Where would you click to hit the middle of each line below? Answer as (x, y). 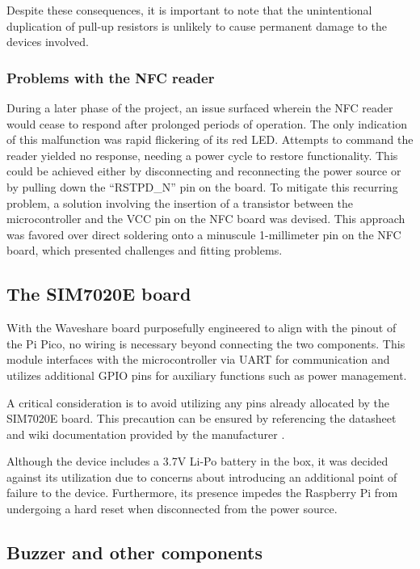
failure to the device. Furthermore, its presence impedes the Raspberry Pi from (202, 493)
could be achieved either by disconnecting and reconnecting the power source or (204, 171)
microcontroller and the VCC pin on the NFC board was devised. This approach (206, 219)
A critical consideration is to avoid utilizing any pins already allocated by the (198, 402)
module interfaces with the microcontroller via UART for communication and (198, 359)
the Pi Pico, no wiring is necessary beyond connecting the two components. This (206, 343)
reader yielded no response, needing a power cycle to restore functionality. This (202, 155)
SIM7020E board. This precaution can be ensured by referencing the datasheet (202, 418)
